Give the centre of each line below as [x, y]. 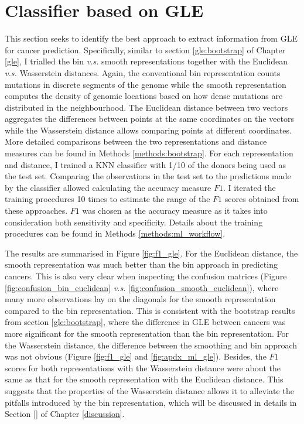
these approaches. [36, 211]
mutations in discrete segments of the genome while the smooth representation [146, 84]
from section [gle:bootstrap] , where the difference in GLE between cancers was [145, 322]
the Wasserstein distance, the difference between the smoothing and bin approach [151, 345]
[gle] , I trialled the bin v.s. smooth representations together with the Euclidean [146, 61]
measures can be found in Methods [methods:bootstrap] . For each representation [149, 153]
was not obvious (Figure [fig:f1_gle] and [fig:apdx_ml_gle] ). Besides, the [136, 356]
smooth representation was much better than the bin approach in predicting [141, 264]
